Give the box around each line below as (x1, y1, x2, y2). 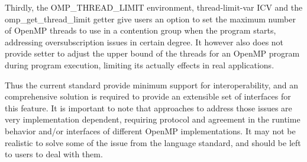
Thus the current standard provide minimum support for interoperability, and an (5, 78, 299, 91)
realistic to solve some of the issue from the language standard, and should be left (5, 136, 301, 148)
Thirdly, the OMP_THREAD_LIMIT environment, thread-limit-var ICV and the (5, 1, 303, 13)
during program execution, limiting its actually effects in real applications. (5, 58, 274, 71)
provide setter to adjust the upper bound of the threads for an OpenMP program (5, 47, 300, 59)
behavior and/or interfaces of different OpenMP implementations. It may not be (5, 124, 296, 137)
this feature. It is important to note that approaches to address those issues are (5, 101, 292, 114)
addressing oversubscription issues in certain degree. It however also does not (5, 35, 284, 48)
